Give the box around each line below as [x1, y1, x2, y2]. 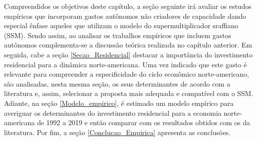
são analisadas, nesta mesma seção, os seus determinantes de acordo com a [4, 78, 230, 89]
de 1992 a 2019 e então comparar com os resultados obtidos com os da [37, 117, 251, 128]
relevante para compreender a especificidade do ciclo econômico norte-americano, [4, 69, 249, 79]
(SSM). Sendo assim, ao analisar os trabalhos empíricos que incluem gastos [4, 30, 231, 40]
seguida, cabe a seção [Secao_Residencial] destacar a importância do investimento [4, 49, 253, 59]
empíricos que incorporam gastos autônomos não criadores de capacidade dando [4, 10, 247, 21]
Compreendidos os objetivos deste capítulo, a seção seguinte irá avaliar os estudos [4, 1, 252, 11]
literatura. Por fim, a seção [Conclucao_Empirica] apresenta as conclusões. [4, 127, 231, 137]
